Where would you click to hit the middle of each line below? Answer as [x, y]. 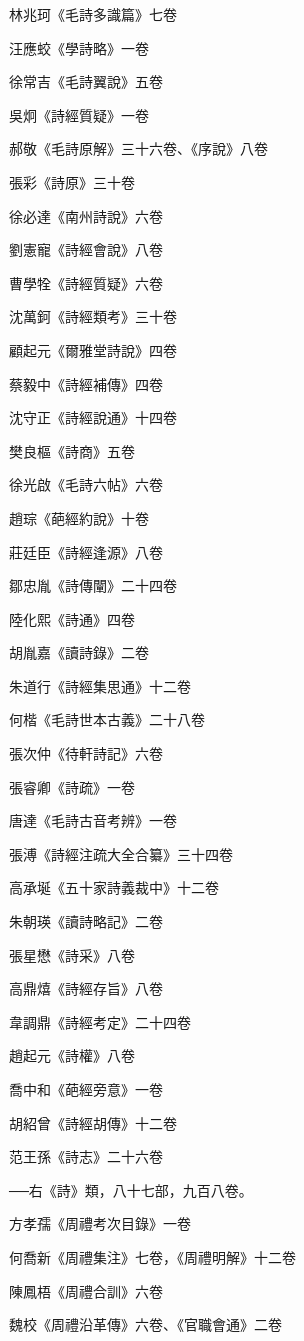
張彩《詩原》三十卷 [72, 181]
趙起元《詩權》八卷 [72, 1055]
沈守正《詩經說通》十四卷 [93, 417]
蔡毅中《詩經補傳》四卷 [86, 383]
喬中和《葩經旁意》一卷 [86, 1089]
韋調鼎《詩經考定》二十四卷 [100, 1021]
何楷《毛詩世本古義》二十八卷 [107, 719]
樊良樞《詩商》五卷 [72, 450]
